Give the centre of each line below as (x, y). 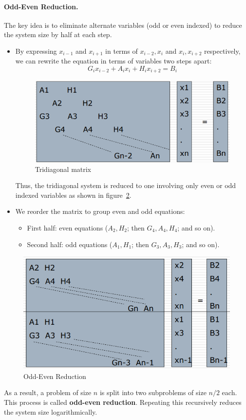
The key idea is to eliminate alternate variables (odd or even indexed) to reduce (123, 25)
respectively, (222, 51)
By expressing (36, 51)
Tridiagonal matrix (63, 169)
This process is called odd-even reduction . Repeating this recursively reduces (123, 402)
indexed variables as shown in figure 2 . (73, 195)
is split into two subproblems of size (153, 392)
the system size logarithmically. (51, 411)
